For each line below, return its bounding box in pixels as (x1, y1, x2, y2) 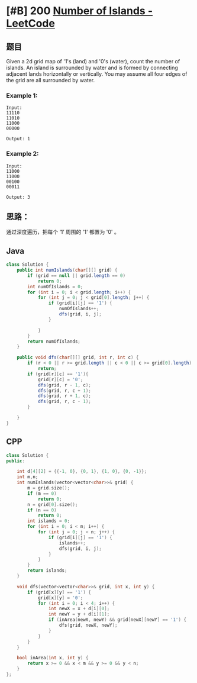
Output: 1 (6, 136, 31, 142)
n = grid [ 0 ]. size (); (27, 501, 78, 507)
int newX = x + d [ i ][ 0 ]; (48, 605, 110, 612)
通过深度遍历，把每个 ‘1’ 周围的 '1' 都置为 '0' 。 (6, 228, 120, 236)
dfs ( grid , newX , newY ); (59, 623, 118, 629)
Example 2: (6, 150, 39, 158)
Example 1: (6, 91, 38, 99)
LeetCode (6, 17, 55, 30)
